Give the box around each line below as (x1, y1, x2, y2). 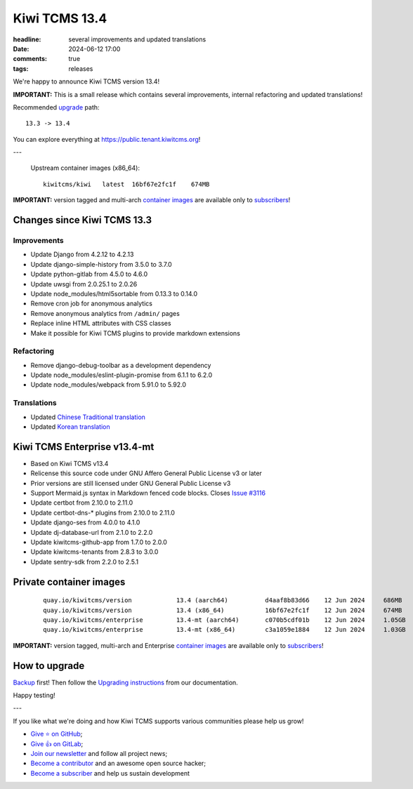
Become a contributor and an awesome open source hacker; (30, 759, 206, 768)
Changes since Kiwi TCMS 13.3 (13, 214, 152, 226)
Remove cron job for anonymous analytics (30, 299, 152, 308)
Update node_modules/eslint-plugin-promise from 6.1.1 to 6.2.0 (30, 371, 213, 379)
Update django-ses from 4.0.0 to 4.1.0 (30, 518, 140, 526)
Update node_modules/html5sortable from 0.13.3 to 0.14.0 (30, 289, 198, 298)
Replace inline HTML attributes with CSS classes (30, 319, 171, 328)
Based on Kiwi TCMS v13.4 (30, 459, 109, 468)
